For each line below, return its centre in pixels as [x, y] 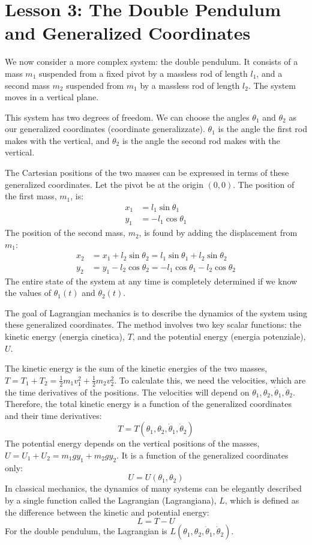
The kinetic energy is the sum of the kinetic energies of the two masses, [136, 368]
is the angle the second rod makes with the [201, 140]
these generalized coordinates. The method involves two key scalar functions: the [153, 324]
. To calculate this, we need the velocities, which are [210, 380]
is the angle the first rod [262, 129]
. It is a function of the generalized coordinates [202, 455]
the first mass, [31, 196]
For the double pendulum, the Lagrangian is [86, 531]
